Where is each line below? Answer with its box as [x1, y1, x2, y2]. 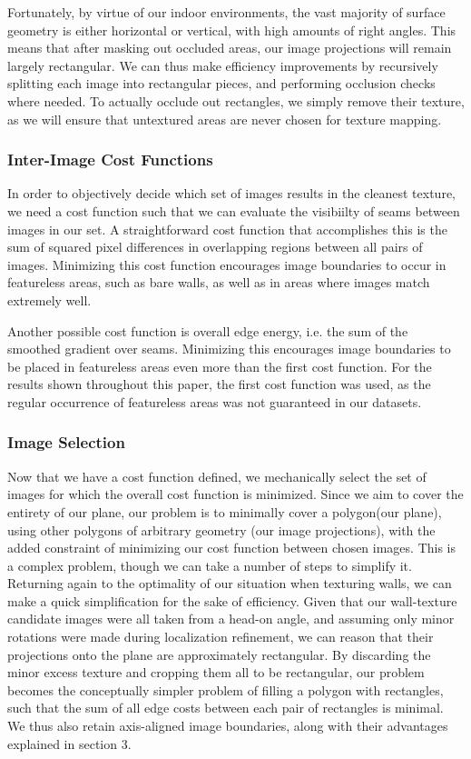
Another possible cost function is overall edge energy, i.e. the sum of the [7, 321, 408, 340]
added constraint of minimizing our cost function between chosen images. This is [7, 538, 456, 557]
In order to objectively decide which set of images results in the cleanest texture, [7, 184, 456, 203]
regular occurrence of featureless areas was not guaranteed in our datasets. [7, 392, 422, 411]
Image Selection [7, 431, 125, 454]
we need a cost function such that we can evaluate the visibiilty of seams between [7, 201, 460, 220]
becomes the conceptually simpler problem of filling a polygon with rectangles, [7, 680, 444, 699]
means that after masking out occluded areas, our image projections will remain [7, 38, 452, 57]
